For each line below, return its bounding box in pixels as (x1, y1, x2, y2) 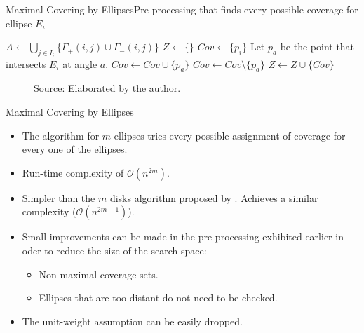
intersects (6, 56, 46, 71)
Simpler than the (22, 190, 95, 205)
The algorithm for (22, 128, 100, 142)
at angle (62, 56, 97, 71)
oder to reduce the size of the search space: (22, 243, 207, 257)
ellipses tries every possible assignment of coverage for (114, 128, 346, 142)
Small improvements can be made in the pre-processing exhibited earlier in (22, 229, 344, 244)
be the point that (280, 39, 355, 54)
